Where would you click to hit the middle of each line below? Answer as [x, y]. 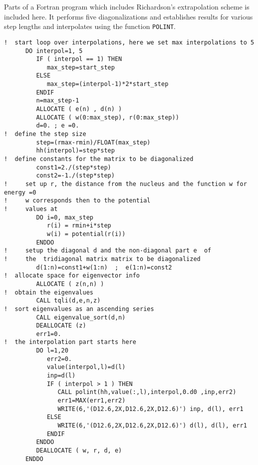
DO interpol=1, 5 [54, 51]
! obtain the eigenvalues [49, 292]
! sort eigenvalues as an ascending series [79, 309]
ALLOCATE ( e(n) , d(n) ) [79, 109]
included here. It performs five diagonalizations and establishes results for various [129, 16]
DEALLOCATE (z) [61, 326]
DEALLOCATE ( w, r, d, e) [79, 450]
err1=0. [49, 334]
